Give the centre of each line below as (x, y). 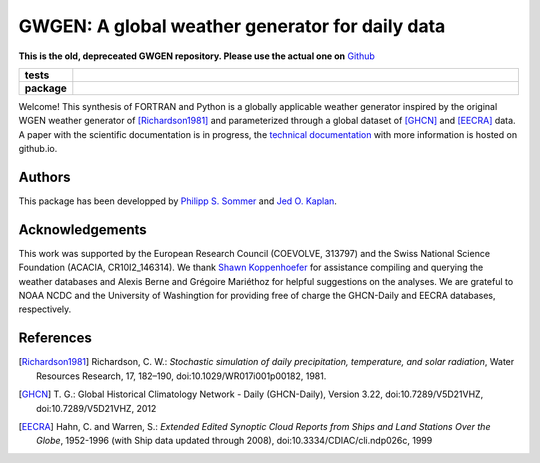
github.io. (38, 149)
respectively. (45, 309)
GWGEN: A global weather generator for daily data (232, 26)
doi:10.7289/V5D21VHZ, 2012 (96, 408)
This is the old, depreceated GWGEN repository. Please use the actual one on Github (196, 56)
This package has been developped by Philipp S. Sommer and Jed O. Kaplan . (177, 201)
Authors (44, 176)
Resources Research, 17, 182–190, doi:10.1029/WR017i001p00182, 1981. (181, 376)
